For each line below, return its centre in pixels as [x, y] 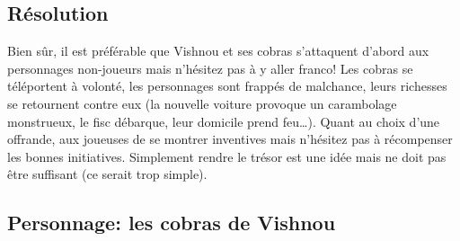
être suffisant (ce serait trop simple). [107, 174]
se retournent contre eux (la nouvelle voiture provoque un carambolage [202, 103]
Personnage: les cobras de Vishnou [172, 223]
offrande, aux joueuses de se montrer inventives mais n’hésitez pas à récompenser [230, 139]
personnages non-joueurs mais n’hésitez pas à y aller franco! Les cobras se [210, 68]
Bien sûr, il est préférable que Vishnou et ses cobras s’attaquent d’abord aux [218, 51]
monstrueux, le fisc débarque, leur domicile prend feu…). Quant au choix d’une [224, 121]
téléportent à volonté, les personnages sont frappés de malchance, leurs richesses [227, 86]
